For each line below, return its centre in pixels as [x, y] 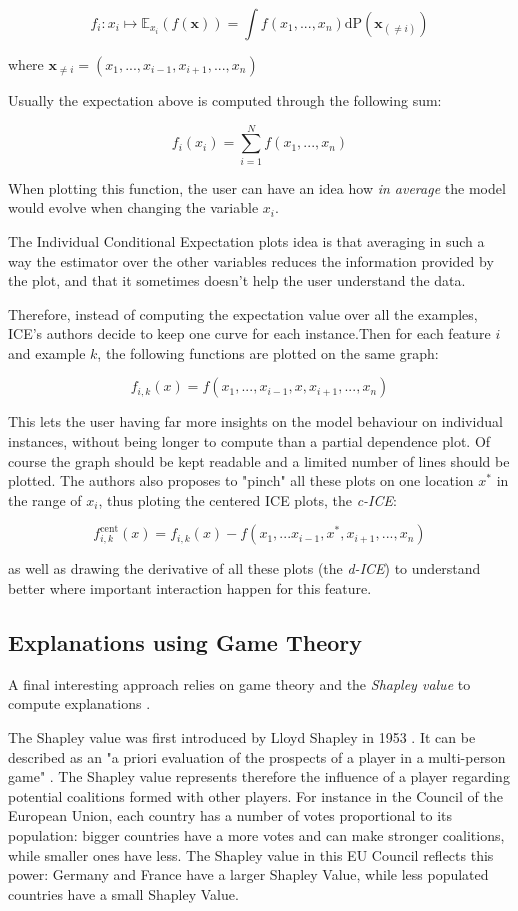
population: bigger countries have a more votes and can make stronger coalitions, [256, 834]
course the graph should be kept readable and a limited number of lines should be [259, 460]
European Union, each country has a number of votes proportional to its [230, 815]
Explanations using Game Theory [185, 642]
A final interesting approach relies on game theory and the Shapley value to [239, 683]
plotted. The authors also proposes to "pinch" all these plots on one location [241, 480]
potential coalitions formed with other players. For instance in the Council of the [255, 795]
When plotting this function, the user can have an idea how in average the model [257, 187]
